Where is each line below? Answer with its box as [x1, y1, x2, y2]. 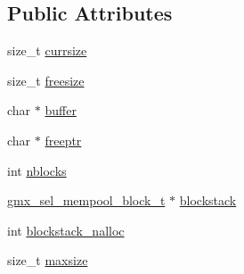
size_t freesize [7, 71, 85, 89]
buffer [45, 101, 77, 120]
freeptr [45, 130, 82, 149]
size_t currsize [7, 41, 87, 60]
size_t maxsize [7, 251, 88, 270]
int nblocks [7, 161, 67, 179]
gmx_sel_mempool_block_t [7, 191, 166, 210]
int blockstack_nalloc [7, 220, 125, 239]
